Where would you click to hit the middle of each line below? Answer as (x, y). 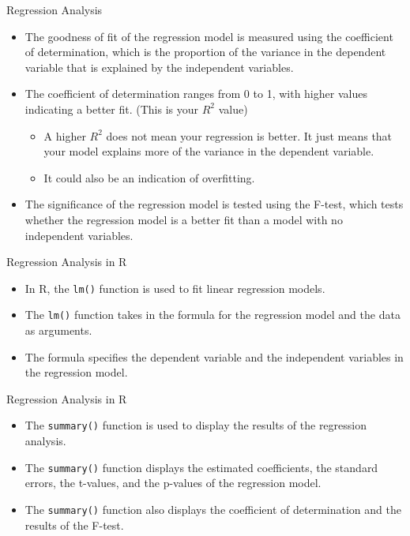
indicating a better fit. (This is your (111, 109)
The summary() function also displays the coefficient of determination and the (213, 509)
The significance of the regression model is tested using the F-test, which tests (214, 204)
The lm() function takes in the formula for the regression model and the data (213, 315)
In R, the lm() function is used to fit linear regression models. (175, 288)
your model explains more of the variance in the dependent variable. (209, 151)
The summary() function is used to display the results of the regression (196, 425)
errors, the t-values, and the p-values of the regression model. (173, 483)
